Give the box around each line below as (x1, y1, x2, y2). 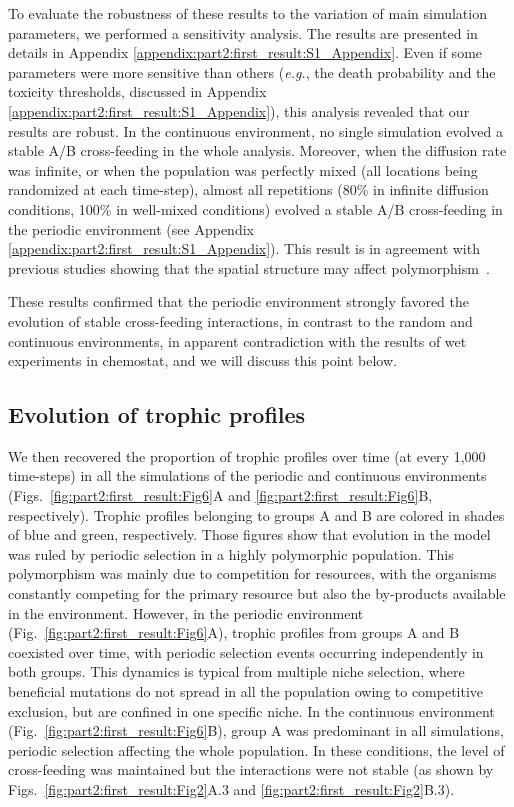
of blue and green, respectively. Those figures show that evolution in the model (8, 524, 491, 545)
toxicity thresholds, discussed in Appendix (8, 81, 267, 102)
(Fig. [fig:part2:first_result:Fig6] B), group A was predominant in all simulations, (8, 720, 504, 741)
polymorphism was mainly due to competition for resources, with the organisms (8, 563, 497, 584)
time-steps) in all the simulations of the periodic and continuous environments (8, 465, 487, 486)
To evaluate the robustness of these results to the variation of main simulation (8, 3, 487, 23)
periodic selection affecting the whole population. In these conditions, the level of (8, 739, 505, 760)
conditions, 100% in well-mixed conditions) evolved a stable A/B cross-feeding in (8, 198, 503, 219)
